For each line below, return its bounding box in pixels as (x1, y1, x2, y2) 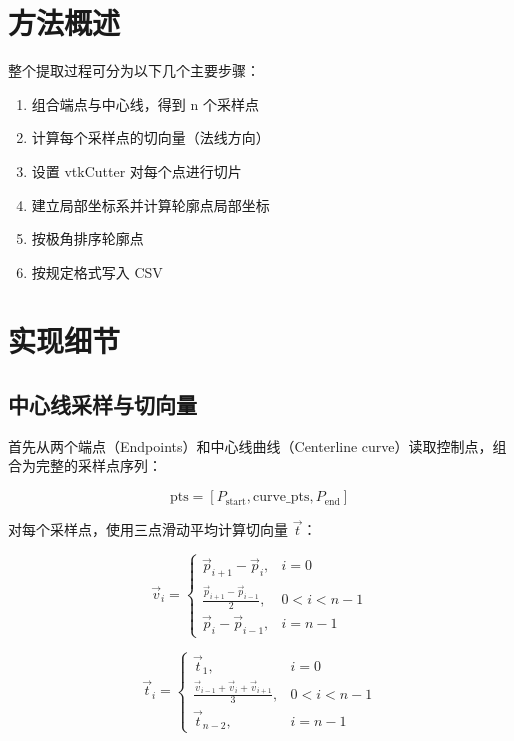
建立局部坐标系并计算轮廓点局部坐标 (31, 194, 270, 215)
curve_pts (252, 490, 310, 505)
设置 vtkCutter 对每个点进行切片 (31, 160, 242, 181)
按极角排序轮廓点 (31, 228, 144, 249)
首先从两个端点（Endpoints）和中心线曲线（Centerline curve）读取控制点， (8, 435, 493, 456)
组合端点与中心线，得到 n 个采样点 (31, 93, 259, 114)
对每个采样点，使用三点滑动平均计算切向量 (8, 519, 288, 540)
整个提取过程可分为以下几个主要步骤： (8, 60, 260, 81)
